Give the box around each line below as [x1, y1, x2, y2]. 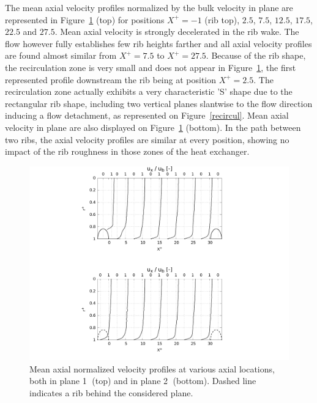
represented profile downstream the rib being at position [5, 73, 217, 86]
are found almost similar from [5, 49, 117, 62]
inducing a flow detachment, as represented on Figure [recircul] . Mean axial [5, 109, 289, 122]
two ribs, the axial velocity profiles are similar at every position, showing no [5, 133, 289, 146]
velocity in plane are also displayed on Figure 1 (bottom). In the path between [5, 120, 301, 133]
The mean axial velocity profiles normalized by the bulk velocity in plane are [5, 1, 293, 13]
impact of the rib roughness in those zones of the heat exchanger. [5, 145, 250, 158]
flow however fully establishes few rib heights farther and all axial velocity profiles [5, 37, 312, 50]
